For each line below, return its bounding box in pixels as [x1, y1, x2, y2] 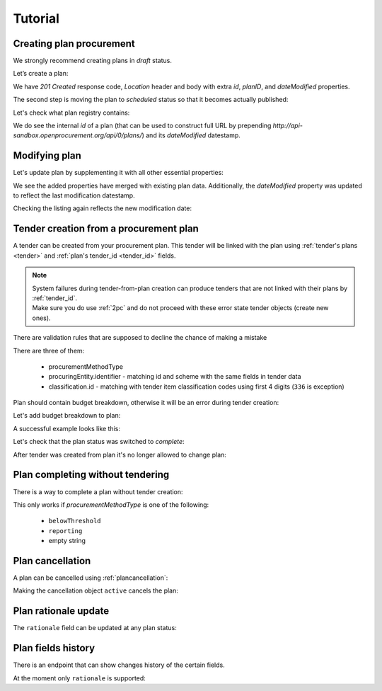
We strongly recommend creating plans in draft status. [13, 57, 173, 65]
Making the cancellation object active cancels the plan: [13, 586, 178, 595]
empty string [48, 537, 86, 545]
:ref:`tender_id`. [32, 294, 78, 302]
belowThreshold [48, 517, 102, 525]
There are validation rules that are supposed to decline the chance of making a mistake [13, 333, 267, 342]
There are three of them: [13, 346, 85, 355]
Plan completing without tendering [13, 469, 170, 481]
